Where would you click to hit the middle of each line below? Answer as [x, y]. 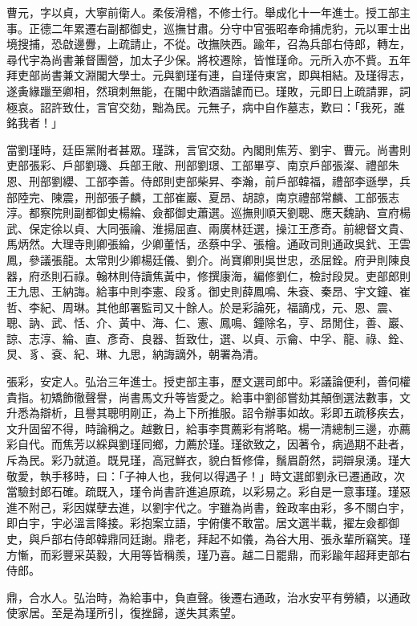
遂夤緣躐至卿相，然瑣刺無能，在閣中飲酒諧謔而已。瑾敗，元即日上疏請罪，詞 [208, 90]
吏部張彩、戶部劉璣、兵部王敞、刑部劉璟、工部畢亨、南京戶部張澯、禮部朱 [203, 165]
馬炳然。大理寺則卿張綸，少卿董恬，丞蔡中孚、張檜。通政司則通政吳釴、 [197, 244]
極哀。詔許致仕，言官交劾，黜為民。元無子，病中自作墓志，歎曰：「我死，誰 [206, 106]
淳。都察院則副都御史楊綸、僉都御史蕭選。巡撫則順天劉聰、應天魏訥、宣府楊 [208, 213]
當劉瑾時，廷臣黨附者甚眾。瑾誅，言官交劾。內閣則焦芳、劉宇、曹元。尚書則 [208, 149]
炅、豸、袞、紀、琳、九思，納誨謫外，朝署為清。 [136, 354]
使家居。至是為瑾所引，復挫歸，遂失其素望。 [124, 613]
